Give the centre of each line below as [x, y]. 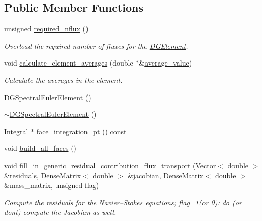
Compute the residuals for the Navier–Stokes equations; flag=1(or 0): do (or [123, 202]
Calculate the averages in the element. [63, 80]
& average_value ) [166, 63]
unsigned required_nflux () [46, 29]
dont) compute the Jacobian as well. [60, 212]
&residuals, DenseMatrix [43, 175]
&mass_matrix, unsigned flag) [52, 185]
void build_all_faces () [40, 148]
